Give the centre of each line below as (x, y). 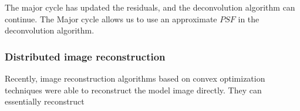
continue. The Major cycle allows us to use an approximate (111, 18)
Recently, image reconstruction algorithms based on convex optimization (135, 78)
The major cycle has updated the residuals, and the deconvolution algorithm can (150, 7)
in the (249, 18)
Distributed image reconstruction (85, 56)
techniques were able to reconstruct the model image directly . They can (133, 90)
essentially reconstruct (45, 101)
